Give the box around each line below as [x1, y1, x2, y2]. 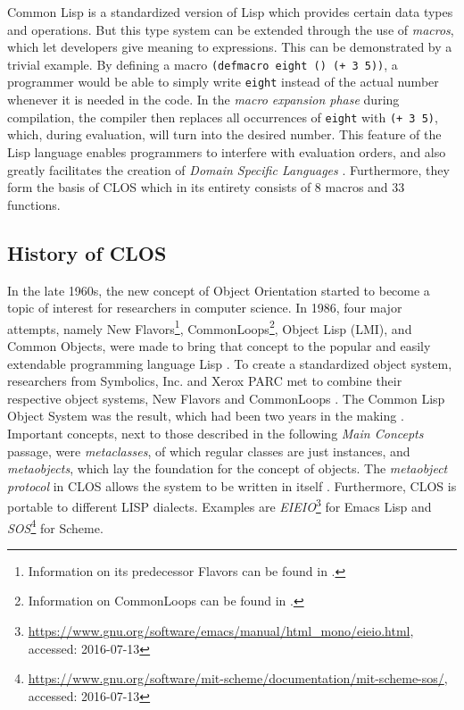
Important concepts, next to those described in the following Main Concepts [7, 423, 424, 442]
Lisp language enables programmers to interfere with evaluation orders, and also [7, 142, 446, 161]
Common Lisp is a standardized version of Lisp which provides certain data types [7, 3, 453, 21]
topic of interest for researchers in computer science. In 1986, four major [7, 298, 402, 317]
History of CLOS [7, 238, 167, 266]
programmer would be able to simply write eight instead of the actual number [7, 72, 439, 91]
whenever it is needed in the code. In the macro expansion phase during [7, 90, 400, 109]
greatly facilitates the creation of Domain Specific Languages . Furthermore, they [7, 160, 450, 179]
